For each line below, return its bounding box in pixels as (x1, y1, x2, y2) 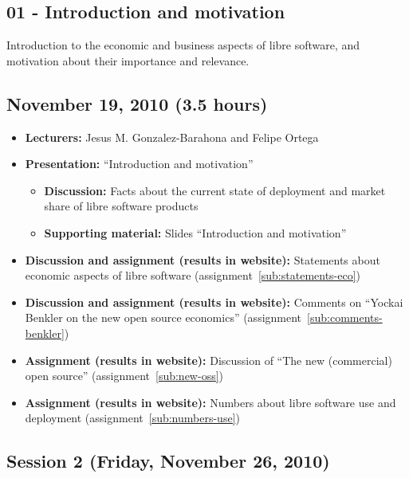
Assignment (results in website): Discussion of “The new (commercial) (25, 351, 392, 368)
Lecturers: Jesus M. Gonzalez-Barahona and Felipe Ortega (25, 128, 319, 145)
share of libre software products (44, 198, 199, 214)
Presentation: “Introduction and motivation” (25, 155, 254, 172)
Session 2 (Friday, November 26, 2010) (6, 449, 330, 473)
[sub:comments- (307, 309, 383, 326)
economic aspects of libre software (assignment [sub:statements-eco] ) (25, 267, 361, 284)
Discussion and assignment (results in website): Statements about (25, 251, 380, 268)
